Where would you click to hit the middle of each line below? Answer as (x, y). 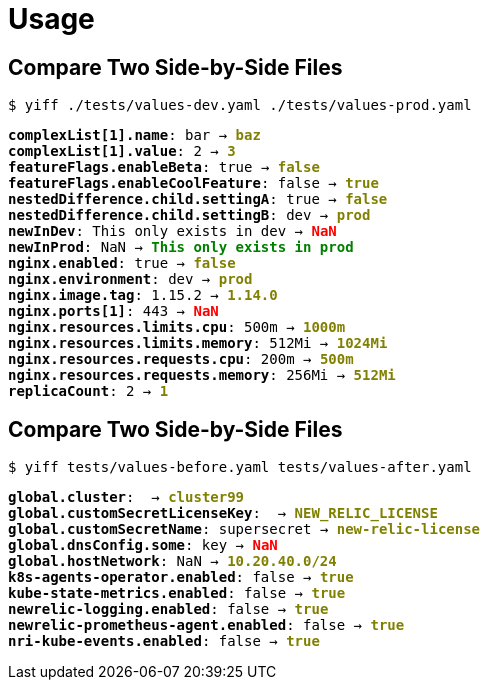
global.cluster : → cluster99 (126, 497)
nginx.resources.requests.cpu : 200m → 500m (181, 359)
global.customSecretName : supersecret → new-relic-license (244, 529)
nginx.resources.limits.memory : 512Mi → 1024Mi (198, 343)
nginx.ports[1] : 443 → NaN (113, 311)
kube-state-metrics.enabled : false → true (177, 593)
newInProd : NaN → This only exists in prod (181, 247)
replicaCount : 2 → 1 (88, 391)
